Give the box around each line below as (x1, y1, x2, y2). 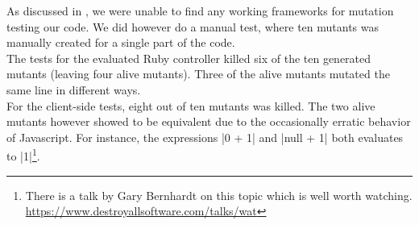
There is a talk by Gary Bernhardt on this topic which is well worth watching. (25, 186, 413, 203)
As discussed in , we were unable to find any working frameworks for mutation (6, 2, 394, 19)
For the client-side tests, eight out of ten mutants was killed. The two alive (6, 97, 375, 114)
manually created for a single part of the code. (6, 34, 235, 51)
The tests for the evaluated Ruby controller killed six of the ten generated (6, 49, 371, 66)
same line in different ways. (6, 81, 141, 98)
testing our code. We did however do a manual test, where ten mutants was (6, 18, 379, 35)
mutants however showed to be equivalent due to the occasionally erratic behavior (6, 113, 411, 130)
